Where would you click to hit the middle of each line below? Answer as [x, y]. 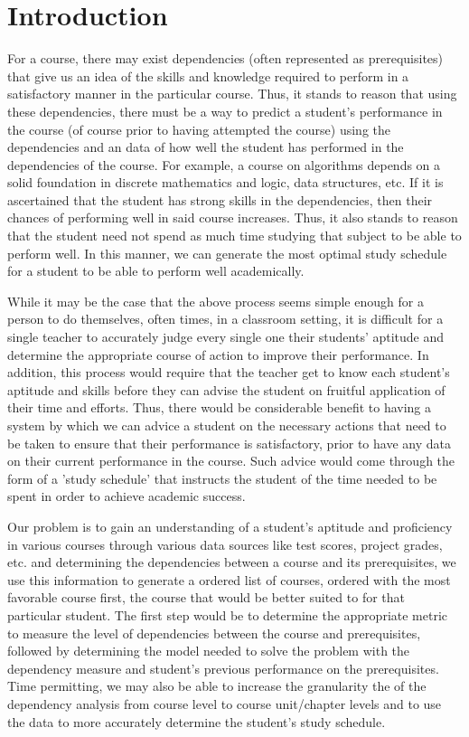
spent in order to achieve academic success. [127, 496]
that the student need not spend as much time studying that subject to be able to [234, 236]
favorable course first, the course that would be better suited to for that [206, 597]
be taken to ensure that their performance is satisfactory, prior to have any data [229, 443]
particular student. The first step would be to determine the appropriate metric [228, 614]
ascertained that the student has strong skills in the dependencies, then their [220, 199]
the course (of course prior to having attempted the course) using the [199, 129]
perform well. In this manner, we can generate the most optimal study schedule [227, 253]
